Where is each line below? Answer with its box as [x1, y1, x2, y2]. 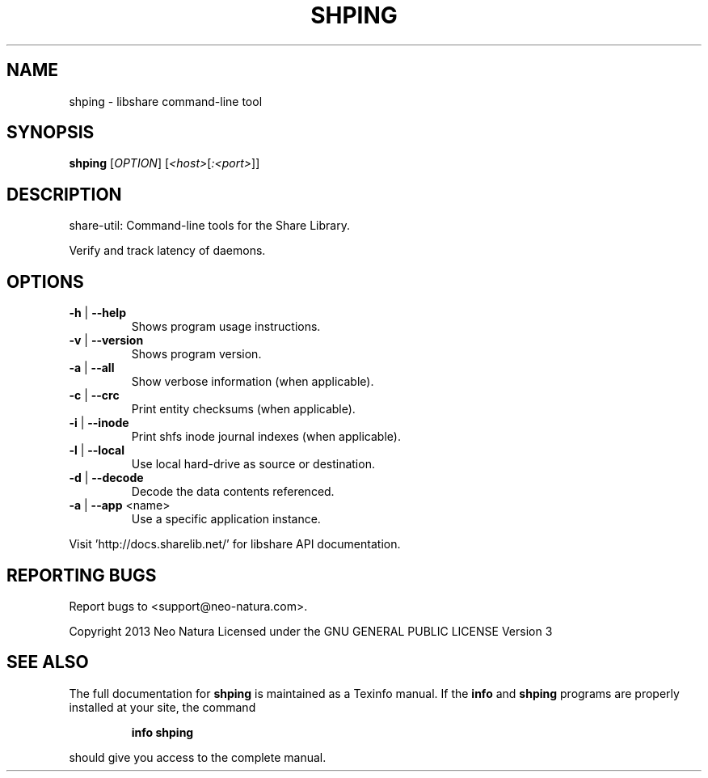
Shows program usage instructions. [131, 319, 321, 334]
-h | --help [69, 306, 126, 320]
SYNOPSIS [6, 122, 95, 143]
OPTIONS [6, 271, 84, 292]
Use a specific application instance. [131, 512, 321, 526]
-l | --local [69, 443, 125, 458]
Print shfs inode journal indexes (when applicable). [131, 429, 401, 444]
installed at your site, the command [69, 700, 256, 714]
